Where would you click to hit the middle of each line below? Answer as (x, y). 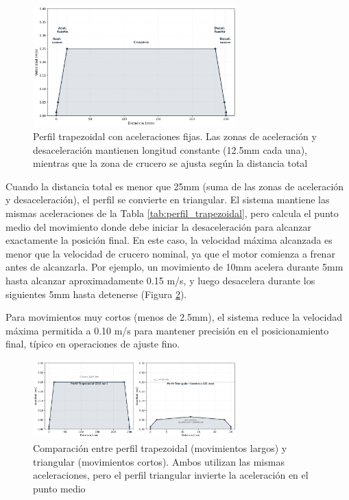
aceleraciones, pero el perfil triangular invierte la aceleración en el (171, 475)
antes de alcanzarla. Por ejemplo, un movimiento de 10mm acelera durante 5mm (174, 267)
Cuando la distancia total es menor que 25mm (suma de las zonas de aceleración (175, 186)
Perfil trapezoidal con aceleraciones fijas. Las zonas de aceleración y (175, 136)
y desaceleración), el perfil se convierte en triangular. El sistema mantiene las (168, 200)
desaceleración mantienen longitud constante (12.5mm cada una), (170, 149)
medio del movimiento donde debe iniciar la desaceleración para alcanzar (158, 226)
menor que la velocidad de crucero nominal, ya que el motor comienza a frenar (170, 253)
